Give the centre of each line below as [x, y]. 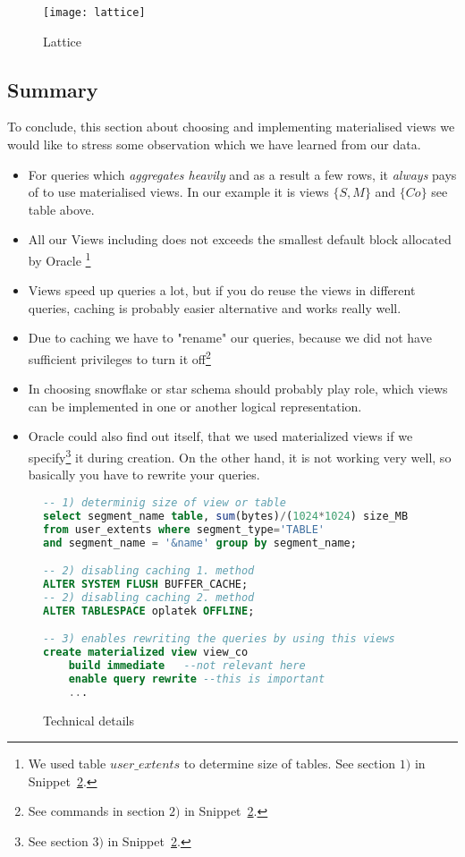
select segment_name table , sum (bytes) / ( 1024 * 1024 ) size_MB [226, 516]
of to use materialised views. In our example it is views [178, 192]
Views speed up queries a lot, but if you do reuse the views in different [222, 290]
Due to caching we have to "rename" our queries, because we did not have [230, 338]
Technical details [89, 720]
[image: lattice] [94, 13]
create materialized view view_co [146, 653]
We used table [67, 764]
